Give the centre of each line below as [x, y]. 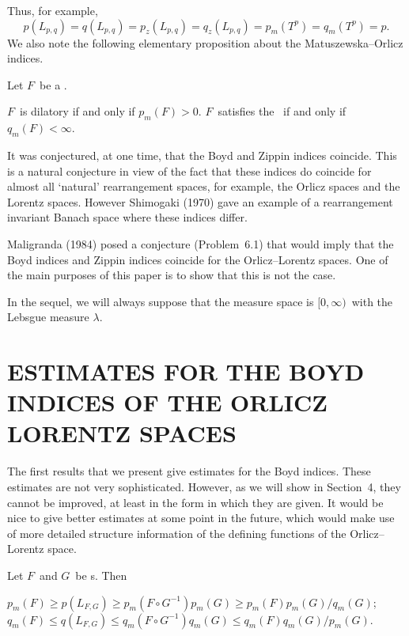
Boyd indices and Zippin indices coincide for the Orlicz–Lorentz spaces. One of [198, 259]
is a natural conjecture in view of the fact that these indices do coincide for [189, 170]
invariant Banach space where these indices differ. [127, 217]
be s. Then [101, 575]
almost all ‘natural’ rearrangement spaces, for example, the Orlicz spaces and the [204, 186]
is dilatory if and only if [78, 111]
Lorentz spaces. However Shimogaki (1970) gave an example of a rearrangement [200, 201]
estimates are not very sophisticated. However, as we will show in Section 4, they [204, 486]
